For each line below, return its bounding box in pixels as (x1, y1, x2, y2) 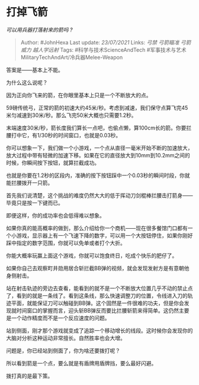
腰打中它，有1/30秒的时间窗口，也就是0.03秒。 (6, 131, 121, 138)
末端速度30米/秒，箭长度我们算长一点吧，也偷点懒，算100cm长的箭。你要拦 (6, 124, 192, 131)
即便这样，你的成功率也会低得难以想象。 (6, 212, 105, 219)
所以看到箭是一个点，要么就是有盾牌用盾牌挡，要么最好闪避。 (6, 359, 157, 367)
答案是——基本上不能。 (6, 66, 63, 73)
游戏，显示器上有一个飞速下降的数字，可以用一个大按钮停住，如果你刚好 (16, 232, 193, 239)
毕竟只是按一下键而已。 (6, 199, 63, 206)
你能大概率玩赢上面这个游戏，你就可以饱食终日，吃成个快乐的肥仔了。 (6, 252, 178, 259)
